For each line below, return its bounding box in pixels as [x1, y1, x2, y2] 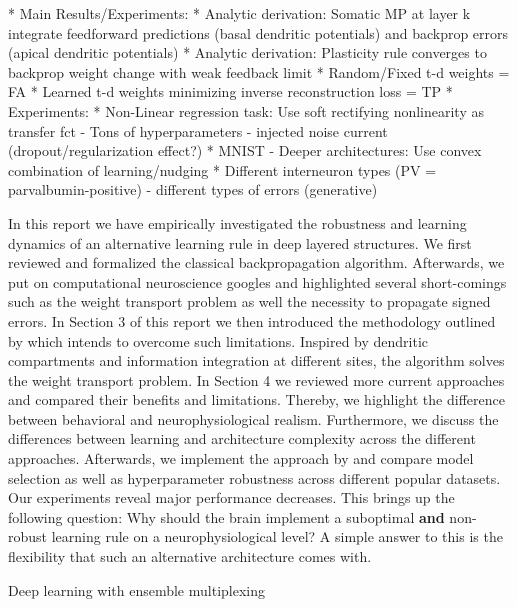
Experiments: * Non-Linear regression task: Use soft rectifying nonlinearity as [8, 100, 484, 121]
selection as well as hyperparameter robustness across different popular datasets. [8, 467, 501, 488]
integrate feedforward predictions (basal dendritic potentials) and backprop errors [8, 22, 509, 43]
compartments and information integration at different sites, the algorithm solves [8, 350, 505, 371]
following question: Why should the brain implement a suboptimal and [8, 506, 445, 527]
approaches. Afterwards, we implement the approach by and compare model [8, 448, 474, 469]
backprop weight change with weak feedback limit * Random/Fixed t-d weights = [8, 61, 510, 82]
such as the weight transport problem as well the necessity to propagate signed [8, 291, 491, 312]
